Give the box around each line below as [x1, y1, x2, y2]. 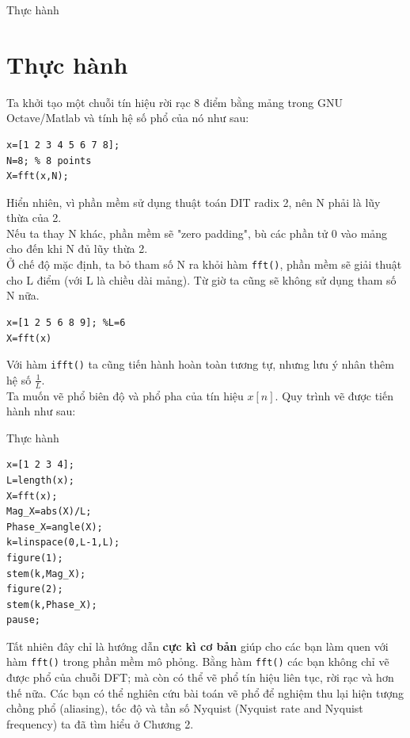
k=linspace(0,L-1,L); [6, 537, 120, 549]
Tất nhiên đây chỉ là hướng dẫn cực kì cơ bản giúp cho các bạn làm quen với [6, 637, 389, 654]
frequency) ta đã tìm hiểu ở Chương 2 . [6, 715, 194, 732]
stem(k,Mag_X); [6, 568, 86, 579]
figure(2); [6, 583, 63, 595]
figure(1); [6, 552, 63, 564]
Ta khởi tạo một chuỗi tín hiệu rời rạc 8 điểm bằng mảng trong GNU [6, 94, 343, 110]
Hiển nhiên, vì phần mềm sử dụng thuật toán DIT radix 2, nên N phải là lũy [6, 193, 381, 210]
